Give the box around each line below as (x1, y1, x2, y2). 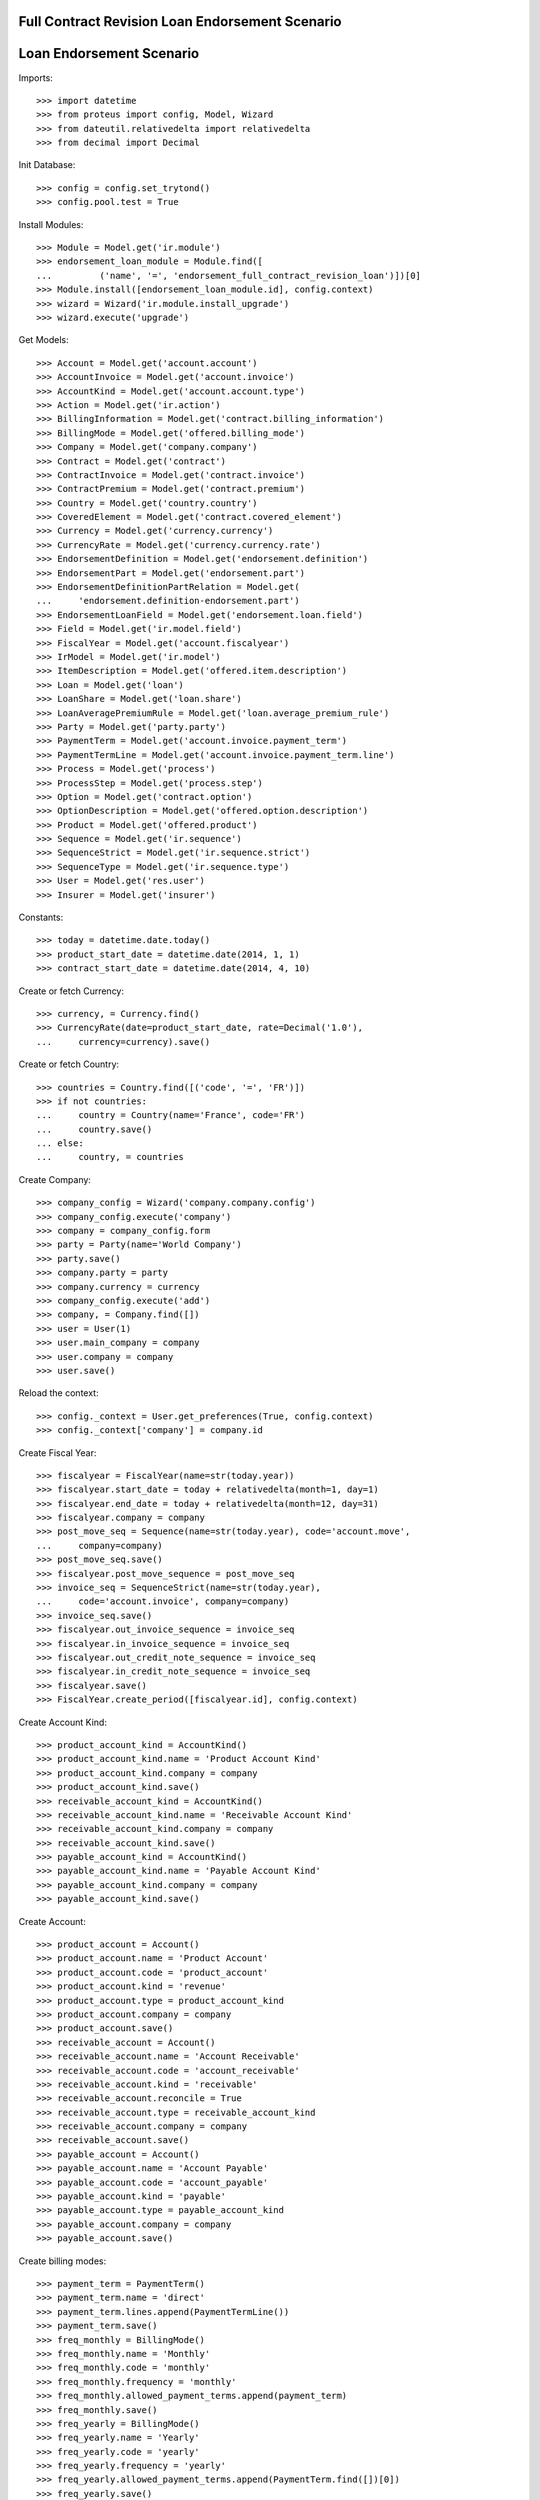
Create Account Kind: (18, 1716, 107, 1728)
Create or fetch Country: (18, 1058, 120, 1070)
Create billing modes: (18, 2255, 107, 2267)
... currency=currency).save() (36, 1036, 211, 1047)
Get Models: (18, 334, 69, 346)
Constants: (18, 911, 64, 924)
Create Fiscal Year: (18, 1446, 97, 1459)
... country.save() (36, 1123, 153, 1135)
